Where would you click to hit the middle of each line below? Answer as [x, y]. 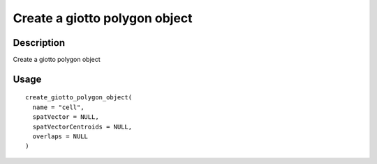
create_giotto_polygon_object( [79, 98]
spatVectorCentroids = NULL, [82, 126]
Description [39, 43]
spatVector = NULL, [66, 117]
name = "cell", [58, 107]
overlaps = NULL [60, 137]
